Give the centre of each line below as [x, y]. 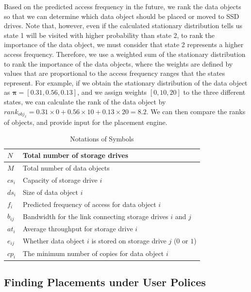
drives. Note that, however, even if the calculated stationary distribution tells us [123, 26]
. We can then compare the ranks [196, 111]
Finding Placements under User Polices [105, 282]
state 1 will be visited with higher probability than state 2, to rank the [109, 35]
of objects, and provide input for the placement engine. [86, 122]
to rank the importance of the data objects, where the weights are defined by [118, 63]
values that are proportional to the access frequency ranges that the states [115, 73]
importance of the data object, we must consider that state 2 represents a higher [124, 44]
